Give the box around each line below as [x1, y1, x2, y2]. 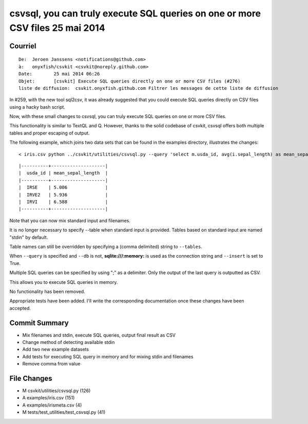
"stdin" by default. [9, 234, 48, 240]
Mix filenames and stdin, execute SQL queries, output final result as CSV [22, 332, 176, 338]
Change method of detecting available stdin [22, 339, 115, 345]
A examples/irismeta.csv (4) [22, 402, 82, 408]
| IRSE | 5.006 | [18, 185, 108, 190]
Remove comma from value [22, 361, 81, 367]
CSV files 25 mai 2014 [9, 22, 105, 33]
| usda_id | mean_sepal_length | [18, 170, 108, 176]
